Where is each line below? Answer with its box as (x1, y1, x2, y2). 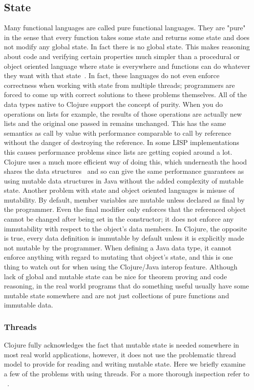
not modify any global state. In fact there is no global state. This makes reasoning (4, 41, 250, 52)
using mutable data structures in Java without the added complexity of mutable (4, 175, 244, 185)
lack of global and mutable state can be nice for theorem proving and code (4, 271, 227, 281)
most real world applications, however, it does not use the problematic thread (4, 349, 236, 359)
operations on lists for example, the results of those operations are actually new (4, 108, 242, 119)
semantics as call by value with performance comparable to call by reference (4, 127, 232, 138)
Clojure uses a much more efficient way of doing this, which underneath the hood (4, 156, 247, 166)
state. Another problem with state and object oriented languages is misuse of (4, 185, 234, 195)
